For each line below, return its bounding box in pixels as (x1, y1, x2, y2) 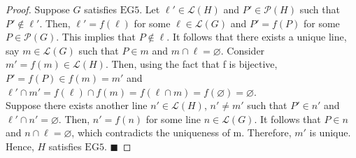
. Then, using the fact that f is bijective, (105, 57, 278, 71)
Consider (227, 43, 265, 57)
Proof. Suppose (6, 2, 70, 16)
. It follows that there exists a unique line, (166, 29, 347, 44)
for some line (145, 111, 201, 126)
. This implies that (56, 29, 136, 44)
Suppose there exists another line (6, 98, 148, 113)
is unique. (309, 125, 351, 140)
